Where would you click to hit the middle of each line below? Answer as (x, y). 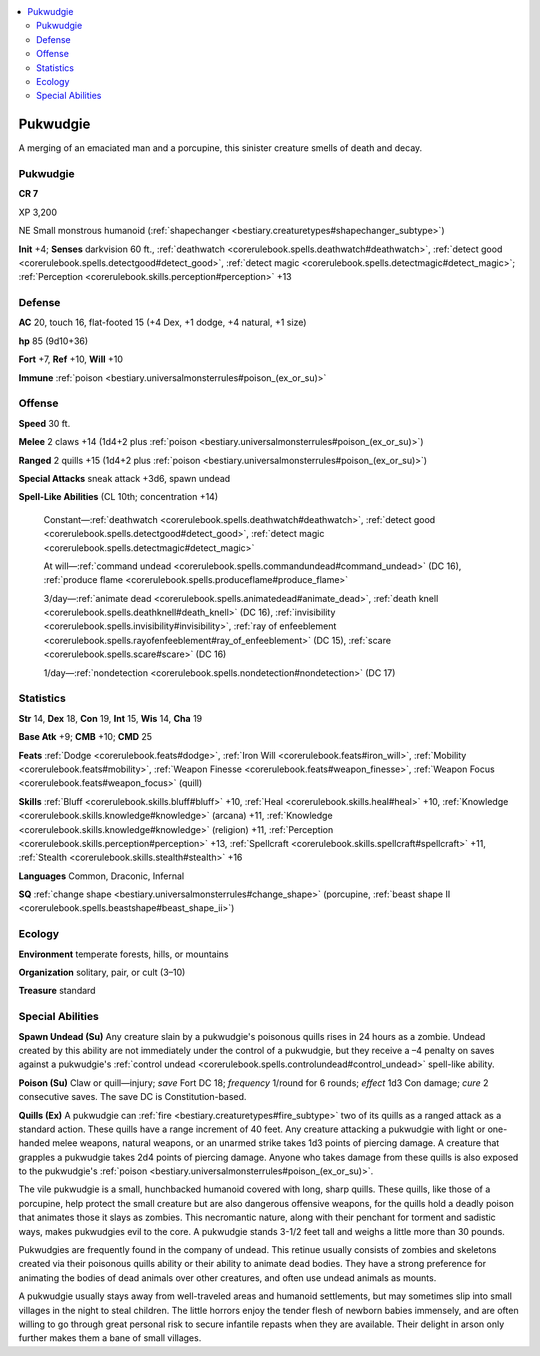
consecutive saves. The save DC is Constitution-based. (132, 1097)
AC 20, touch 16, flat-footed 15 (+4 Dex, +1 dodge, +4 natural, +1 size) (162, 322)
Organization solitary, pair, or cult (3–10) (102, 972)
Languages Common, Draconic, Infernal (101, 876)
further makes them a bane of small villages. (110, 1338)
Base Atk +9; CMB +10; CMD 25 (85, 737)
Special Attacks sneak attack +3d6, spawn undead (124, 478)
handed (34, 1143)
